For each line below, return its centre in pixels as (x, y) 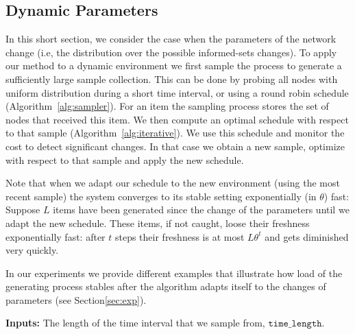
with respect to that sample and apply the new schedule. (125, 159)
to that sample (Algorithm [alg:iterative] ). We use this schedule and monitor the (175, 133)
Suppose (23, 210)
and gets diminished (307, 236)
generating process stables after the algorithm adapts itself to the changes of (166, 286)
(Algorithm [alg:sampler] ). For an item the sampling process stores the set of (167, 106)
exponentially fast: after (56, 236)
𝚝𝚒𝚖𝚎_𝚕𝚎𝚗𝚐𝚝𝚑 (295, 324)
